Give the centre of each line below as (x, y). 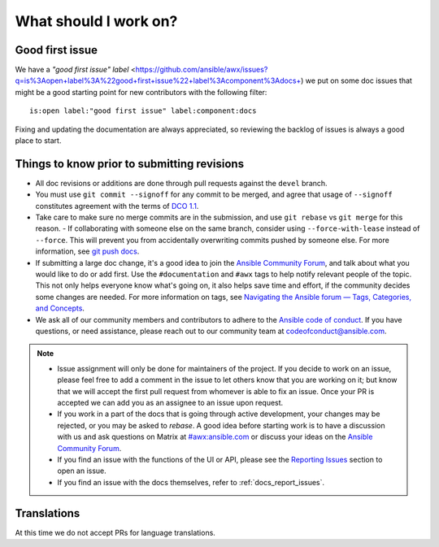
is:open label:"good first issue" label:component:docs (143, 111)
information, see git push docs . (87, 251)
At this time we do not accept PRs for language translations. (115, 532)
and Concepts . (60, 308)
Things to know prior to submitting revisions (129, 164)
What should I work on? (96, 21)
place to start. (38, 141)
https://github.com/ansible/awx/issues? (202, 70)
